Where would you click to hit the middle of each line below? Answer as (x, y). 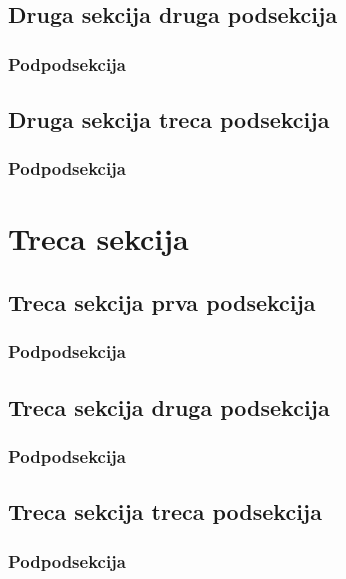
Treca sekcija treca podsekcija (165, 511)
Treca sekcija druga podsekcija (169, 406)
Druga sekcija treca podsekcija (169, 119)
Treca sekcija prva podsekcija (162, 302)
